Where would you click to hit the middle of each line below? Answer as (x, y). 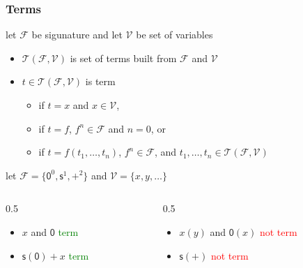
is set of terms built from (123, 58)
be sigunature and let (77, 35)
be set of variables (174, 35)
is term (100, 81)
